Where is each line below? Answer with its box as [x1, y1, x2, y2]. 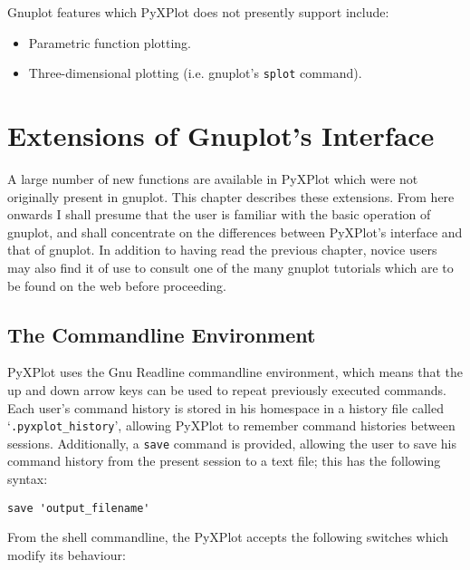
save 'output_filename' [7, 501, 150, 515]
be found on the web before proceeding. [7, 275, 226, 295]
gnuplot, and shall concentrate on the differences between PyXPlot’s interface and [7, 222, 463, 241]
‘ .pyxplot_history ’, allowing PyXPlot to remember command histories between [7, 416, 456, 435]
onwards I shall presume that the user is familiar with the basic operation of [7, 205, 431, 224]
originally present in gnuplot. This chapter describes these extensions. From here [7, 187, 455, 206]
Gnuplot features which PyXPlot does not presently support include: [7, 3, 389, 21]
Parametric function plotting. [28, 33, 191, 52]
